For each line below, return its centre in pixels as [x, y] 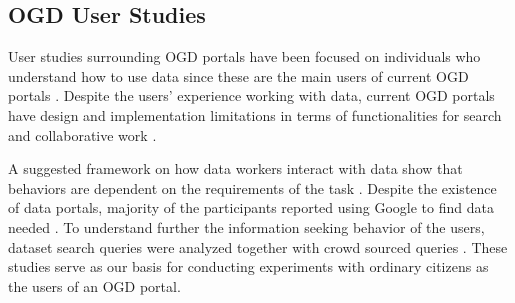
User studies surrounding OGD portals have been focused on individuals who [244, 56]
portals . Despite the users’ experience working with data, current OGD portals [251, 95]
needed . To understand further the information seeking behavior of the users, [246, 226]
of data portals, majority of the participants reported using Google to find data [251, 207]
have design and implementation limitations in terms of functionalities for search [255, 114]
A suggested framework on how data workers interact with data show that [235, 168]
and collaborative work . [82, 134]
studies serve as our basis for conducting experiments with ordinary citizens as [248, 266]
